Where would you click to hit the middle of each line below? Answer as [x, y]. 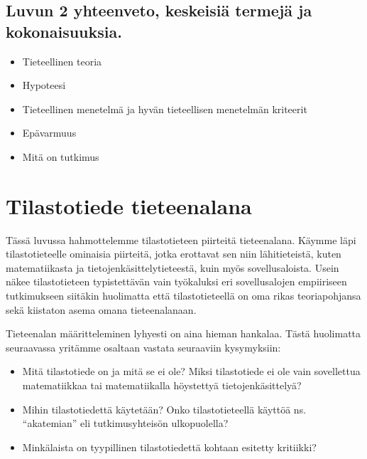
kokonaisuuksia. [64, 31]
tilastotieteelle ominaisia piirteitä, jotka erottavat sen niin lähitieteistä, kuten [174, 254]
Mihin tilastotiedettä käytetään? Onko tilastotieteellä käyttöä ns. [164, 409]
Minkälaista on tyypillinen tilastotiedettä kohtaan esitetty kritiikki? [169, 447]
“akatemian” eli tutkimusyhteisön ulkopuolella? [125, 423]
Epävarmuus [49, 133]
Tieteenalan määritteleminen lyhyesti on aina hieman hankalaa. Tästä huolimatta [183, 333]
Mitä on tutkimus [61, 156]
